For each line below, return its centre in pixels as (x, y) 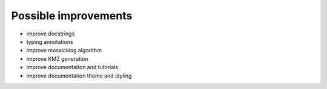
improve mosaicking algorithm (64, 51)
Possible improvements (72, 16)
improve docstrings (51, 34)
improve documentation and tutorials (72, 67)
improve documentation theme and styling (79, 76)
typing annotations (50, 41)
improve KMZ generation (57, 59)
